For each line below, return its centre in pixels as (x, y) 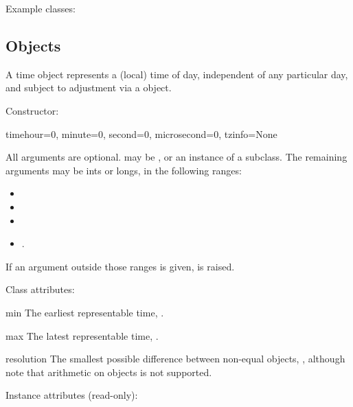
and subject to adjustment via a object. (89, 88)
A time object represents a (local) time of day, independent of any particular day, (177, 74)
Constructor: (32, 110)
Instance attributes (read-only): (72, 395)
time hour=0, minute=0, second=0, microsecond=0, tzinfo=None (141, 133)
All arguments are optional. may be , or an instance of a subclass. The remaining (176, 157)
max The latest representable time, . (82, 335)
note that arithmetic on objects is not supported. (109, 372)
